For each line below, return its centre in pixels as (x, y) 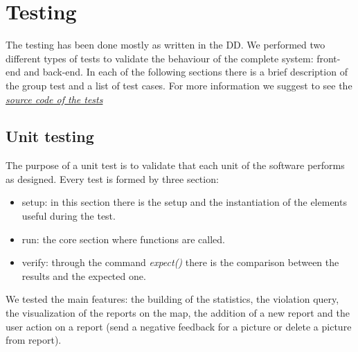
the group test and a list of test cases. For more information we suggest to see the (179, 85)
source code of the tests (54, 99)
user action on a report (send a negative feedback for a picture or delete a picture (179, 326)
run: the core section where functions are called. (123, 239)
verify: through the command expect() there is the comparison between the (180, 262)
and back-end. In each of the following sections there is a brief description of (186, 72)
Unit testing (50, 136)
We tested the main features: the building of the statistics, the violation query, (172, 299)
